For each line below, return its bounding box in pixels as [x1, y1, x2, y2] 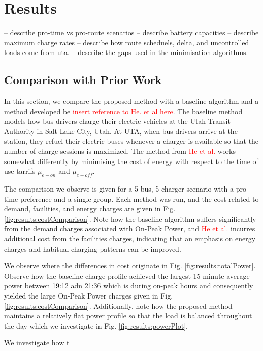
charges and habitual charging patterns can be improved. [4, 243, 181, 254]
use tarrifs [4, 166, 36, 176]
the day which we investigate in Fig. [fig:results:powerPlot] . [4, 320, 188, 331]
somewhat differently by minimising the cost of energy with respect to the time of [4, 155, 258, 166]
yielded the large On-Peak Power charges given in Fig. [4, 290, 173, 301]
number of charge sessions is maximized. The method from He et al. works [4, 146, 236, 156]
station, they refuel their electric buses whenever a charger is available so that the [4, 136, 259, 146]
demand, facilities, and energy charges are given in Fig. [4, 203, 176, 214]
